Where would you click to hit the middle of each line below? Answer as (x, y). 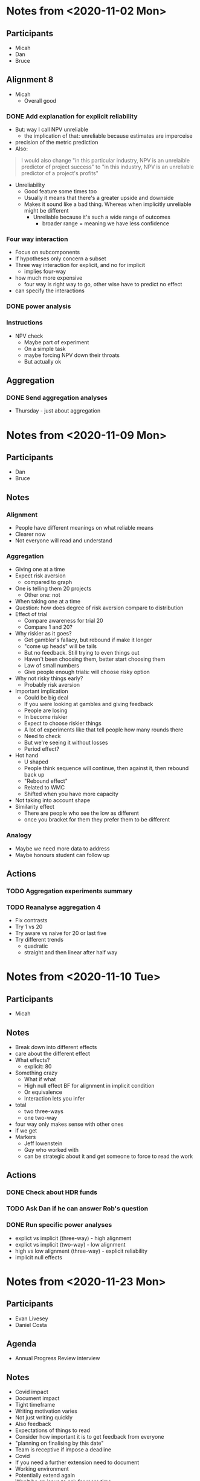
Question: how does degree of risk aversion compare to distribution (99, 608)
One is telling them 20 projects (53, 589)
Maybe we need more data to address (62, 848)
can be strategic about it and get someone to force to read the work (108, 1156)
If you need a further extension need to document (77, 1462)
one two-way (40, 1118)
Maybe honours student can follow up (62, 855)
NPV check (29, 336)
